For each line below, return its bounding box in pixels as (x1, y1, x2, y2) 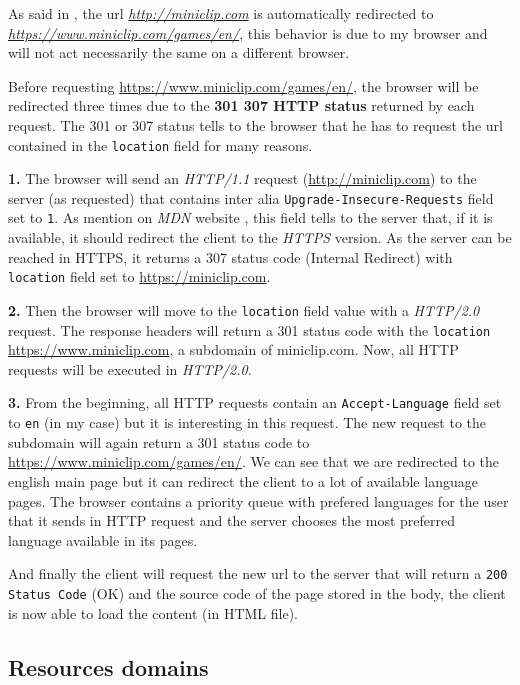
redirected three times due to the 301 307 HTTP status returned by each (8, 95, 475, 116)
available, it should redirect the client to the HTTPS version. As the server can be (8, 227, 512, 248)
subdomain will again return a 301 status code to (8, 431, 310, 452)
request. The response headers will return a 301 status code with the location (8, 319, 491, 340)
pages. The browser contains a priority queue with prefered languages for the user (8, 490, 509, 511)
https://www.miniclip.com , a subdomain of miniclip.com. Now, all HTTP (8, 339, 459, 360)
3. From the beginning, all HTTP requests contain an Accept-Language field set (8, 392, 502, 413)
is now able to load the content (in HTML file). (8, 602, 298, 623)
